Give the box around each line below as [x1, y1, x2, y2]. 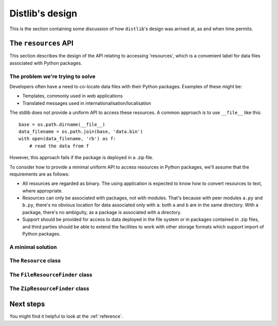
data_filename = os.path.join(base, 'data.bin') [18, 128, 143, 135]
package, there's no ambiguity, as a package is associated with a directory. [22, 209, 182, 215]
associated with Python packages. [9, 60, 82, 66]
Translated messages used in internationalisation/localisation [22, 100, 151, 106]
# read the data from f [29, 143, 89, 149]
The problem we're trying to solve [9, 72, 96, 80]
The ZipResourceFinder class [9, 285, 89, 292]
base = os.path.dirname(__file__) [18, 121, 105, 127]
